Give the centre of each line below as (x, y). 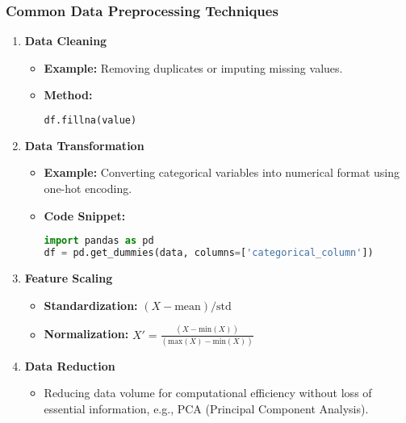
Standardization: (91, 305)
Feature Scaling (69, 278)
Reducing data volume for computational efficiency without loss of (208, 393)
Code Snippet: (85, 215)
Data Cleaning (66, 41)
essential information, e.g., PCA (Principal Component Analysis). (206, 408)
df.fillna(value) (90, 120)
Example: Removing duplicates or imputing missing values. (193, 67)
